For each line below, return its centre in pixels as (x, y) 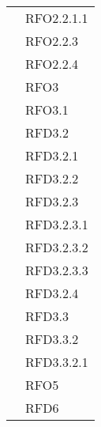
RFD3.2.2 (52, 178)
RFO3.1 (47, 110)
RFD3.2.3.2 (57, 247)
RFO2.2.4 (52, 64)
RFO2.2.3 (52, 41)
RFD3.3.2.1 (57, 362)
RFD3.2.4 (52, 293)
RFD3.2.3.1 (57, 224)
